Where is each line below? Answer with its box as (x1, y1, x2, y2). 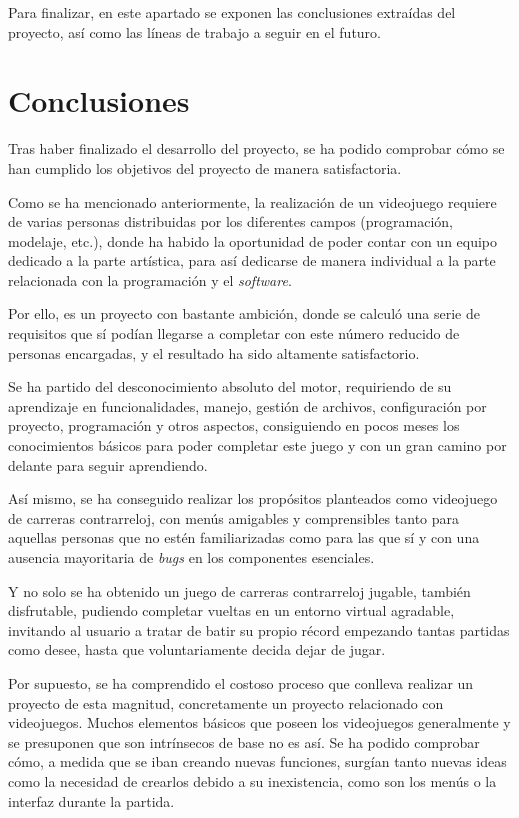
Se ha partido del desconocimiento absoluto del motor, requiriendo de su (8, 376, 452, 397)
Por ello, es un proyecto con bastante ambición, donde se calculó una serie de (8, 303, 480, 324)
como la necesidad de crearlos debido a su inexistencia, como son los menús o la (8, 770, 497, 791)
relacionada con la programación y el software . (8, 269, 292, 290)
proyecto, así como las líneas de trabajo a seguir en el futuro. (8, 21, 382, 42)
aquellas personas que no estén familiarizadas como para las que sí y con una (8, 527, 480, 548)
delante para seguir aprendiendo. (8, 454, 208, 475)
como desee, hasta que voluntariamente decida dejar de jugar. (8, 639, 386, 660)
